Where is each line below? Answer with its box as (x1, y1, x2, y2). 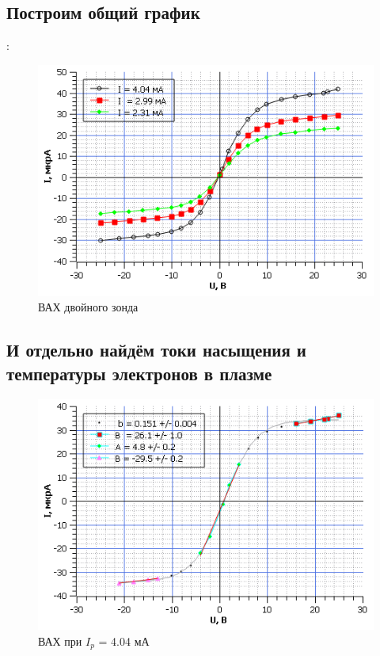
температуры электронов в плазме (6, 360, 272, 385)
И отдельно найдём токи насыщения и (6, 338, 306, 362)
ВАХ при (38, 633, 82, 650)
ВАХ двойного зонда (38, 299, 139, 315)
